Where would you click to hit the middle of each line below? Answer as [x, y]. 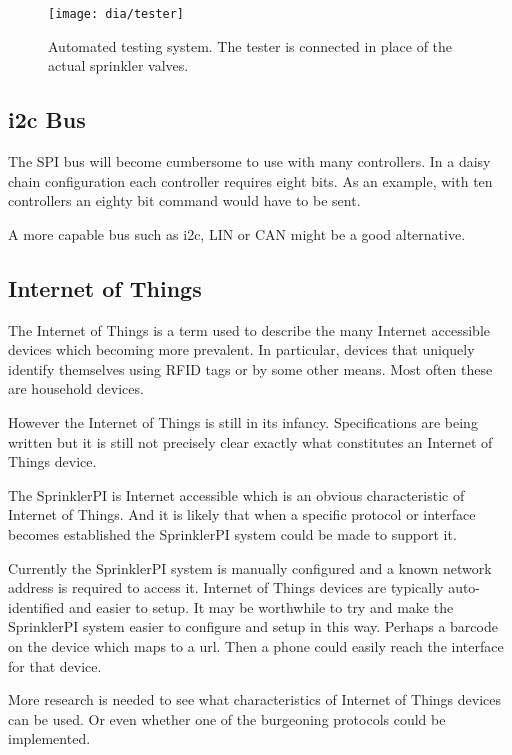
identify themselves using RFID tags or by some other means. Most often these [250, 368]
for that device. [55, 665]
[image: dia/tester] [116, 14]
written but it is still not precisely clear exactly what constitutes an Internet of [250, 441]
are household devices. [76, 388]
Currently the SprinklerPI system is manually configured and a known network [250, 567]
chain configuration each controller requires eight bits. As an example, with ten [250, 180]
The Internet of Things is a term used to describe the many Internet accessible [249, 329]
